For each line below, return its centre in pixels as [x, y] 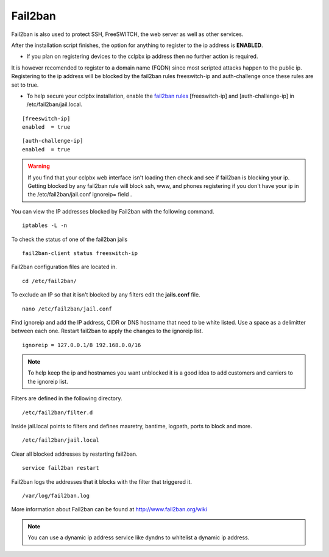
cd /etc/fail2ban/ [50, 281]
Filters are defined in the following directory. [67, 398]
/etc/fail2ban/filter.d [58, 412]
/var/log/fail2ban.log [56, 496]
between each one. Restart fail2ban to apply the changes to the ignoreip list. [107, 331]
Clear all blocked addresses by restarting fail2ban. [74, 454]
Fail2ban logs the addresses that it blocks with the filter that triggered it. [101, 481]
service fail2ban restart [61, 468]
